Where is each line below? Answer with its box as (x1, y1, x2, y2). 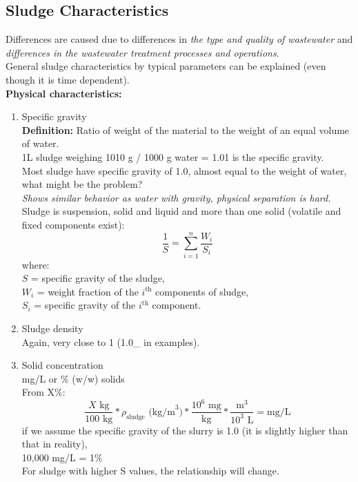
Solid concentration (21, 358, 103, 372)
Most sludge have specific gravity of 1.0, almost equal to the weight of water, (21, 163, 347, 177)
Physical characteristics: (6, 86, 122, 100)
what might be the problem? (21, 177, 143, 191)
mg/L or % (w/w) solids (21, 371, 125, 385)
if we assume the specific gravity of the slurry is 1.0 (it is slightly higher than (21, 423, 348, 437)
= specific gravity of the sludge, (31, 271, 165, 285)
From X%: (21, 385, 66, 399)
